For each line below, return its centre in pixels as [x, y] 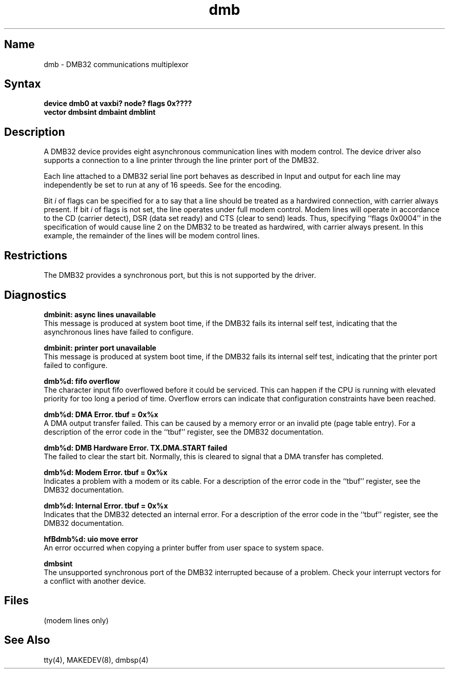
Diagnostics [35, 295]
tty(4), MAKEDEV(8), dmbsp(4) [96, 660]
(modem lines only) [76, 620]
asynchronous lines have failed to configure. [119, 332]
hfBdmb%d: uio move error [91, 539]
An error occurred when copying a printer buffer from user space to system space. [184, 547]
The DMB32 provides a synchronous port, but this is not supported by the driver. [180, 275]
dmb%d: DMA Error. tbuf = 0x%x [101, 414]
